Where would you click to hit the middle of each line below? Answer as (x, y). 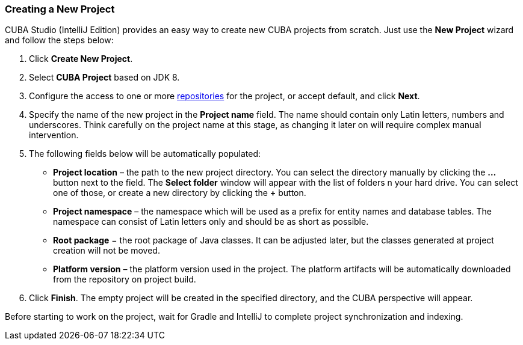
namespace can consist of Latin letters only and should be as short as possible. (211, 222)
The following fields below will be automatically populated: (145, 154)
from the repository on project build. (125, 279)
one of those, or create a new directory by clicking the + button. (180, 193)
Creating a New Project (60, 9)
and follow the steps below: (59, 40)
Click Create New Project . (81, 59)
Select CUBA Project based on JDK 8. (104, 78)
